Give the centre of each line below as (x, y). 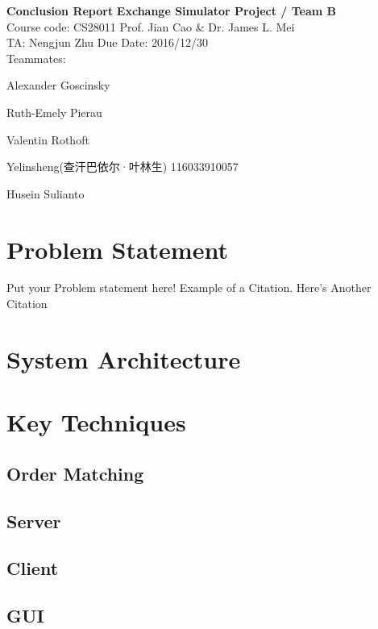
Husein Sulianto (46, 193)
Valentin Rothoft (48, 139)
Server (34, 521)
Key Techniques (96, 422)
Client (33, 568)
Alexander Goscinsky (58, 85)
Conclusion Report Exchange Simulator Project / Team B (171, 10)
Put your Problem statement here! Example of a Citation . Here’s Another (189, 287)
